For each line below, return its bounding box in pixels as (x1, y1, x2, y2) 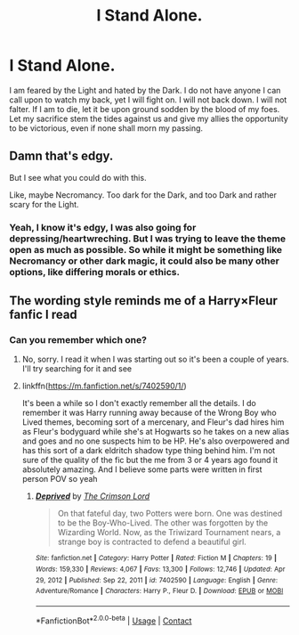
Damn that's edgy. (9, 149, 114, 164)
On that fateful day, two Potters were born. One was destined (57, 509, 283, 519)
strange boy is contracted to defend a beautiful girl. (57, 536, 246, 548)
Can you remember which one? (9, 333, 147, 346)
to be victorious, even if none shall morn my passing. (9, 122, 203, 134)
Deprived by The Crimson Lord (35, 491, 150, 501)
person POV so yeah (21, 474, 98, 484)
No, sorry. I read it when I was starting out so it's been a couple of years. (21, 354, 289, 365)
